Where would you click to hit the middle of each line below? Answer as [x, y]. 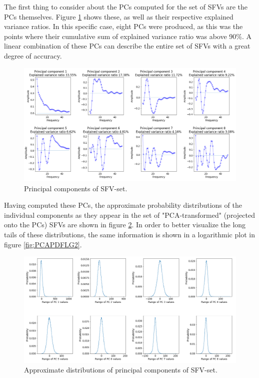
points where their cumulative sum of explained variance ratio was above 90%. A [128, 36]
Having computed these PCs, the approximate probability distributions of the [123, 205]
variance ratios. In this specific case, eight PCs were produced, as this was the [123, 26]
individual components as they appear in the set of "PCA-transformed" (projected [129, 215]
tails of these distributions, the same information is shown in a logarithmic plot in [129, 235]
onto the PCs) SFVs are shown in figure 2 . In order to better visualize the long [125, 225]
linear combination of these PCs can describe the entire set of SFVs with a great [127, 46]
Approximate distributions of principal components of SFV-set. [121, 370]
